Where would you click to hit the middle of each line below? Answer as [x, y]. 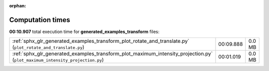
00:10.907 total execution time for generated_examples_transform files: [84, 32]
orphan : [18, 6]
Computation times [40, 20]
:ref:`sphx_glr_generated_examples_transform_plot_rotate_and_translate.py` [101, 41]
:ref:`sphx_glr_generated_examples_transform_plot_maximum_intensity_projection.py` [112, 54]
